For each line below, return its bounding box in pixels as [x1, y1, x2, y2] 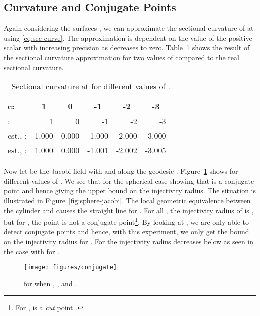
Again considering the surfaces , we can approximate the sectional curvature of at [4, 23, 254, 33]
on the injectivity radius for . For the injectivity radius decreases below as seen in [4, 236, 254, 246]
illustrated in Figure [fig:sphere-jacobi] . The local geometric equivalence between [4, 195, 251, 205]
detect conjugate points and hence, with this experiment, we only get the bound [4, 226, 249, 237]
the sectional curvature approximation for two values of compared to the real [4, 52, 239, 62]
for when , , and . [24, 278, 77, 288]
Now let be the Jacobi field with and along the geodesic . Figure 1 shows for [4, 166, 238, 176]
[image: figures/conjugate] [24, 264, 117, 271]
